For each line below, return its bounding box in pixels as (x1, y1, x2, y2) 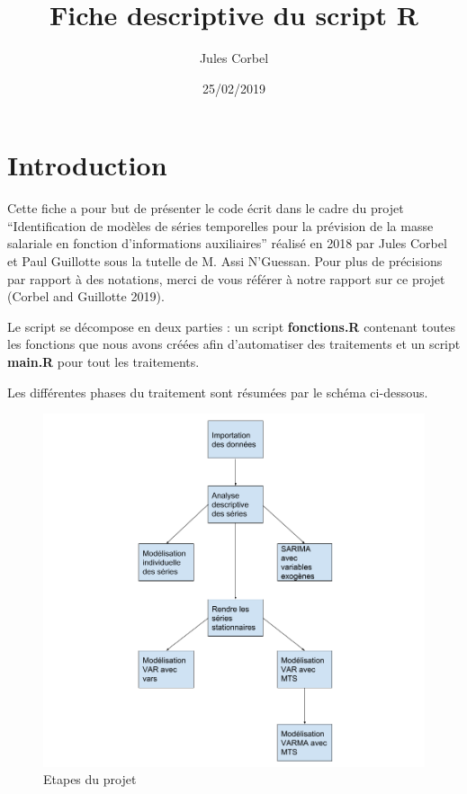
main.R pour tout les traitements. (7, 352, 200, 370)
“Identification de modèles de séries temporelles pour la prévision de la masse (7, 216, 434, 235)
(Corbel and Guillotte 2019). (7, 287, 165, 306)
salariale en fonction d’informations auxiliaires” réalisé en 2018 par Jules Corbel (7, 234, 447, 253)
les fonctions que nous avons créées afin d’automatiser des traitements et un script (7, 335, 461, 353)
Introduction (7, 147, 167, 183)
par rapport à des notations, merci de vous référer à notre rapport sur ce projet (7, 269, 445, 288)
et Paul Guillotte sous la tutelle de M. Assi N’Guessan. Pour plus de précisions (7, 252, 443, 271)
